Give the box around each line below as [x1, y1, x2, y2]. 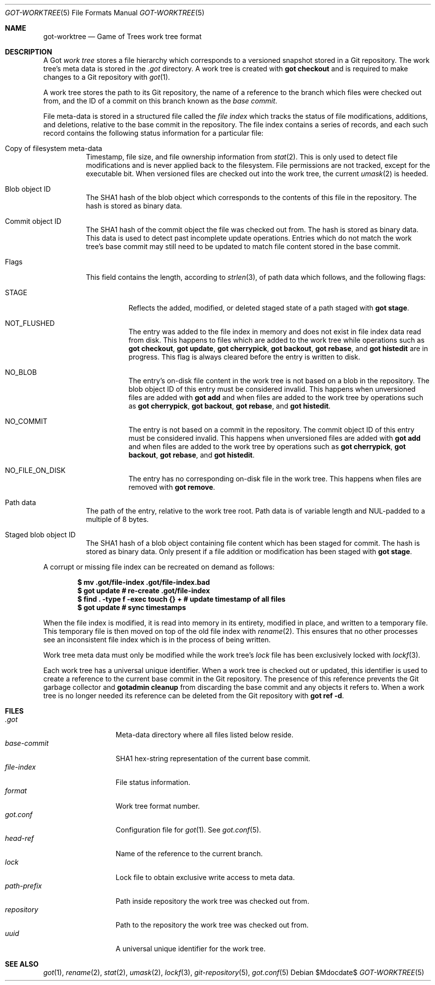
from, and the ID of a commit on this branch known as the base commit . [43, 97, 277, 105]
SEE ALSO [5, 960, 39, 968]
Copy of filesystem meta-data [5, 144, 103, 153]
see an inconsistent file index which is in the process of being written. [43, 635, 271, 644]
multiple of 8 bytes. [86, 515, 149, 523]
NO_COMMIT [5, 417, 48, 425]
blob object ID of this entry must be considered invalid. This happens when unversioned [128, 385, 416, 393]
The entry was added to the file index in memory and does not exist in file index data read [128, 327, 421, 336]
